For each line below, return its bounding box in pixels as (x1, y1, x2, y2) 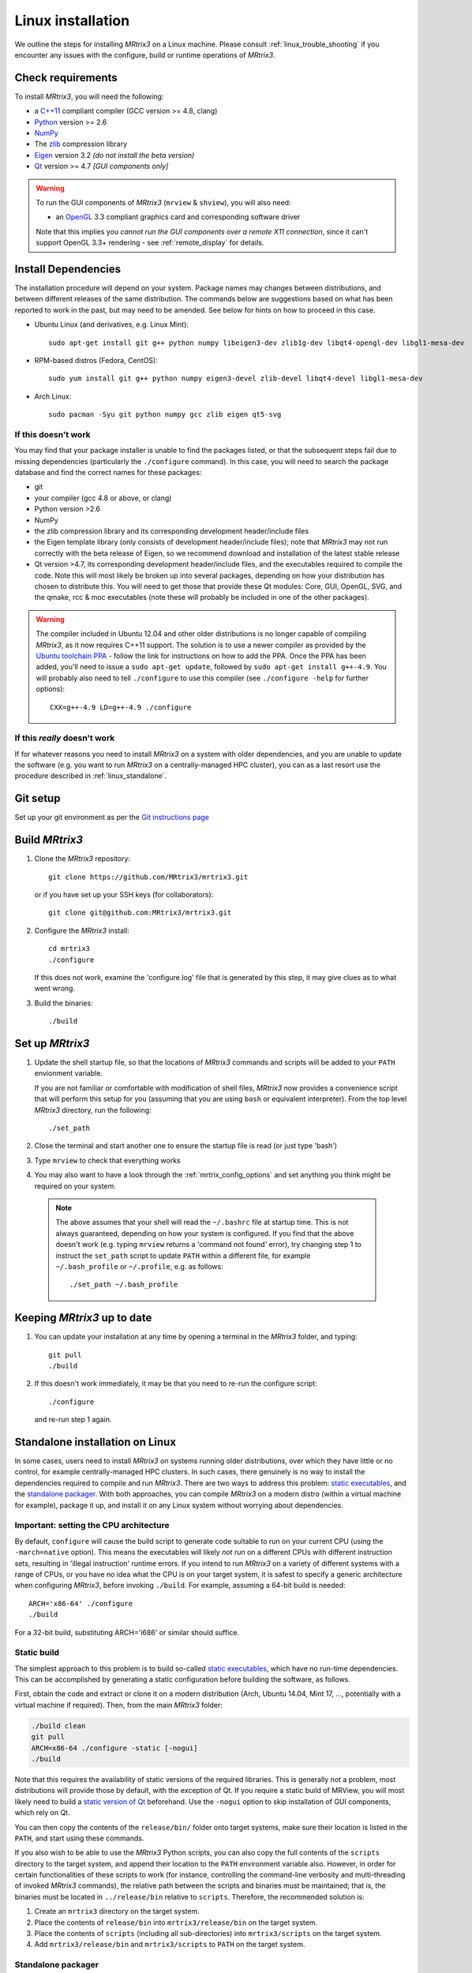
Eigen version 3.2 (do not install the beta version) (34, 150, 195, 159)
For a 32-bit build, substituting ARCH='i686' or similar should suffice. (14, 1627, 240, 1637)
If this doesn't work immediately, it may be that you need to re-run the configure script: (34, 1379, 317, 1388)
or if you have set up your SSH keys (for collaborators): (34, 890, 214, 900)
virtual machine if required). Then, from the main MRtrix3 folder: (14, 1700, 223, 1709)
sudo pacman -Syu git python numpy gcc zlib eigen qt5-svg (48, 410, 282, 419)
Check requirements (14, 71, 118, 84)
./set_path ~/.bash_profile (69, 1280, 178, 1290)
